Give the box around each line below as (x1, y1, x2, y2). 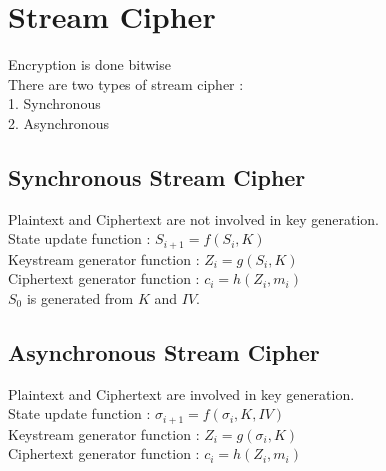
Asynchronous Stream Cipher (8, 336, 320, 367)
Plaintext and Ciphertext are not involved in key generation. (8, 208, 379, 229)
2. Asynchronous (8, 112, 109, 133)
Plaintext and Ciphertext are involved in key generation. (8, 383, 355, 404)
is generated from (26, 287, 134, 308)
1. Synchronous (8, 93, 101, 114)
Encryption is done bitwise (8, 54, 171, 75)
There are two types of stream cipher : (8, 73, 244, 94)
